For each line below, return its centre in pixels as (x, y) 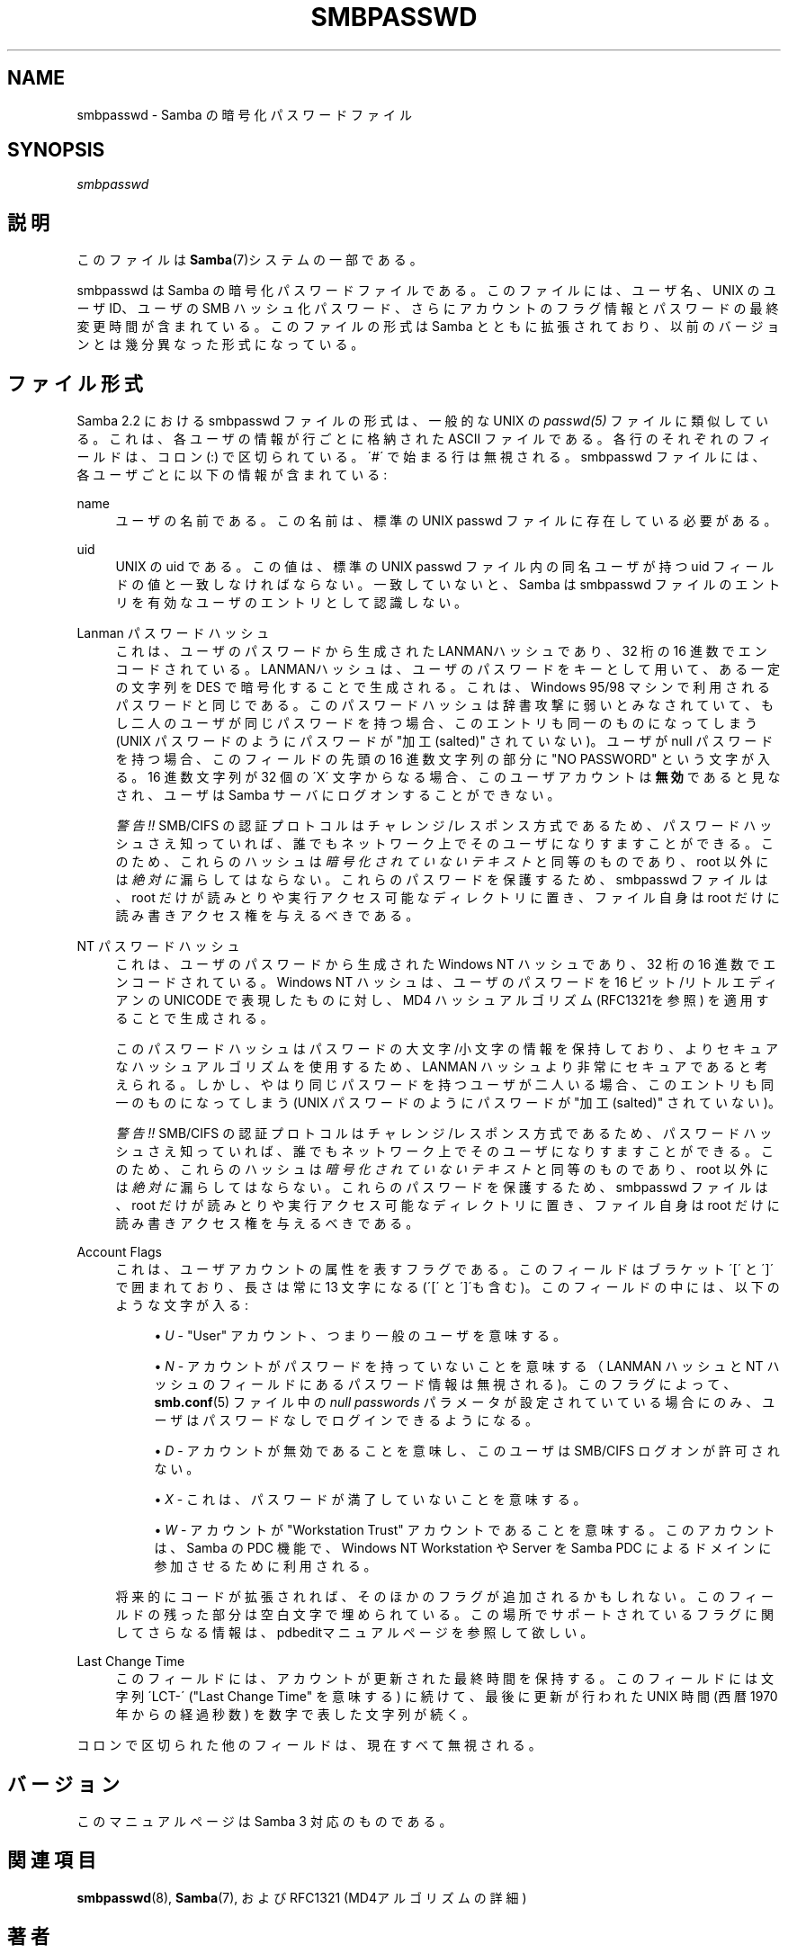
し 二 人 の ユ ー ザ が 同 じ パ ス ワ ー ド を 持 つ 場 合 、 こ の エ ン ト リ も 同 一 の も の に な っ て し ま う (436, 723)
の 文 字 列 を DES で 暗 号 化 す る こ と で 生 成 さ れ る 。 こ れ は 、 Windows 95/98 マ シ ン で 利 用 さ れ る (443, 687)
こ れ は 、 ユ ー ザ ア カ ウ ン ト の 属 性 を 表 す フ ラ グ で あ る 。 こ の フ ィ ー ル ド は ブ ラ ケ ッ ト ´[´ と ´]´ (445, 1269)
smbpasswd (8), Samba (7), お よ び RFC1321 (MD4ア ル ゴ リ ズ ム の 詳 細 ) (302, 1897)
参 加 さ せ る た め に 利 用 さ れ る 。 (265, 1566)
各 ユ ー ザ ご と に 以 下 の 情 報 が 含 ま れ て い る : (232, 475)
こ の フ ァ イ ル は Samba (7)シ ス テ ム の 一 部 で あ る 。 (250, 260)
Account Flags (119, 1252)
